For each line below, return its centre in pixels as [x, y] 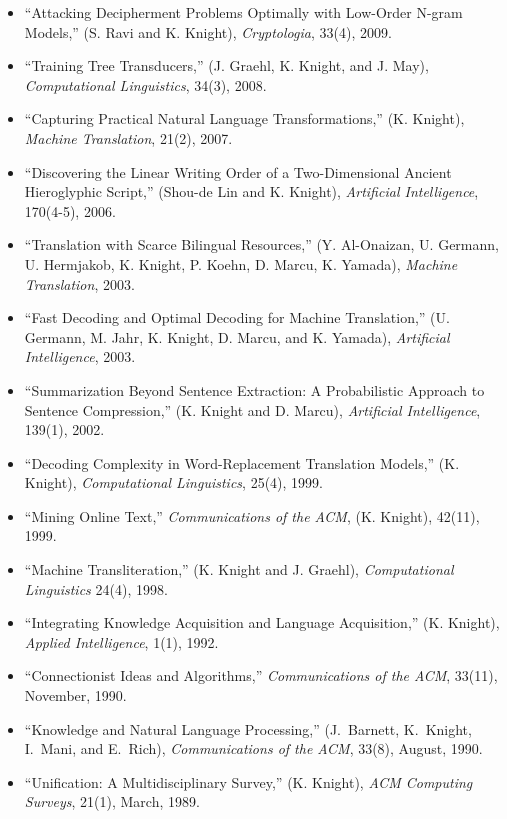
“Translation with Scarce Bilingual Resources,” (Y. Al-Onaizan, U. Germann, [261, 244]
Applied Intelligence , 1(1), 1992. [121, 641]
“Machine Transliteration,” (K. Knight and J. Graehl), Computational [239, 569]
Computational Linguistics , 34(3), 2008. [145, 84]
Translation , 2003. [79, 283]
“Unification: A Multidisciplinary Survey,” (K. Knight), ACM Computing [248, 781]
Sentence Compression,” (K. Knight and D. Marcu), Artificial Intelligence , [252, 409]
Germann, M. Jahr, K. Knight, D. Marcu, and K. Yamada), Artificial [237, 336]
